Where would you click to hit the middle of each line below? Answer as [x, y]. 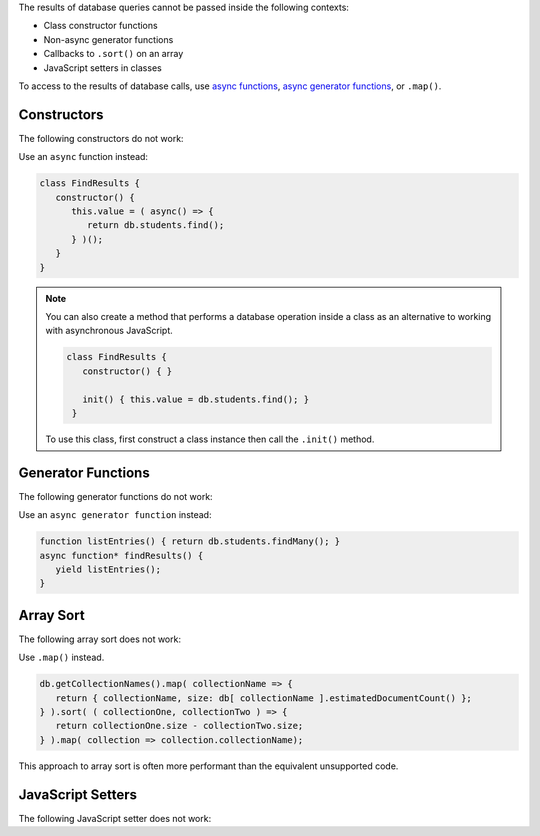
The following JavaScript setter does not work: [115, 818]
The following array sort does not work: [100, 639]
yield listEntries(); [108, 569]
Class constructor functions [101, 26]
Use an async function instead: [83, 157]
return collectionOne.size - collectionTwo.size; [179, 726]
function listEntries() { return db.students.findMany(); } [190, 541]
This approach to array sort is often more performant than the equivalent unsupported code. [208, 766]
